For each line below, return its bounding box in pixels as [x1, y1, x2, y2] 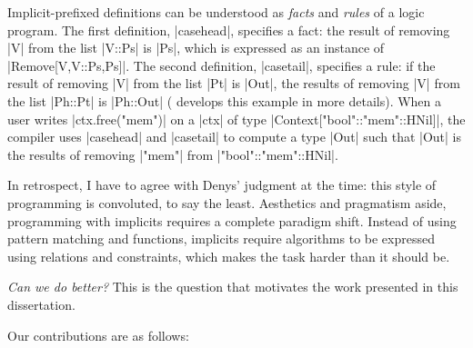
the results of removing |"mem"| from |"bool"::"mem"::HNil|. [7, 144, 338, 164]
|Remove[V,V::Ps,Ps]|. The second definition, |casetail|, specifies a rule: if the [7, 55, 436, 75]
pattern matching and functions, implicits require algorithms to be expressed [7, 229, 435, 248]
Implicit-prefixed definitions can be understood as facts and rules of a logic [7, 3, 425, 21]
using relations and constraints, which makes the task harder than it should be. [7, 246, 450, 265]
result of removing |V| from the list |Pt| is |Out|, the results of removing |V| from [7, 74, 460, 93]
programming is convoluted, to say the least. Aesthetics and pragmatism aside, [7, 193, 447, 212]
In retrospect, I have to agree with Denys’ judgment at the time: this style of [7, 175, 437, 194]
